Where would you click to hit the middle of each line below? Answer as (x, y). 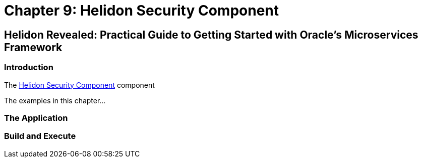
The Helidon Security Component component (79, 85)
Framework (33, 47)
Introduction (29, 67)
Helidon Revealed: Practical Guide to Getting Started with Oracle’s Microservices (211, 35)
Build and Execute (40, 136)
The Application (36, 118)
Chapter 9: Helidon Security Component (142, 11)
